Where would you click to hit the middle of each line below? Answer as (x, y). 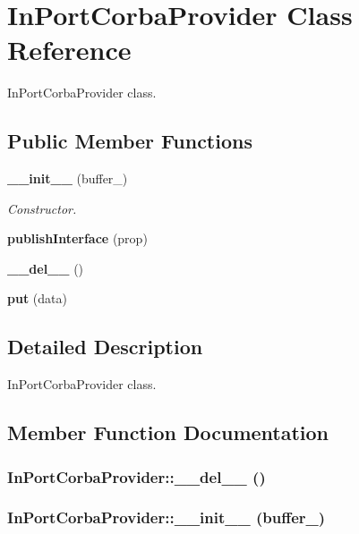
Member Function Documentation (168, 432)
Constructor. (42, 208)
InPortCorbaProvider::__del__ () (137, 476)
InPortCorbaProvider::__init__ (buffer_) (167, 517)
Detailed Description (105, 347)
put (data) (37, 298)
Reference (69, 50)
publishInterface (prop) (77, 238)
